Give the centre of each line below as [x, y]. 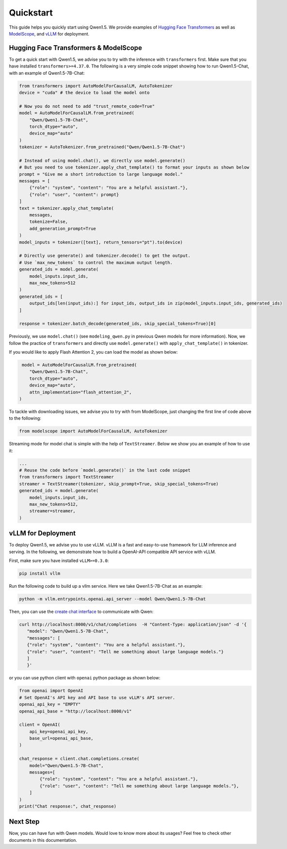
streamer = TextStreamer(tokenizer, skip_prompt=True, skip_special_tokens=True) [119, 484]
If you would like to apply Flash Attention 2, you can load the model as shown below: [93, 352]
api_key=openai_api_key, [59, 731]
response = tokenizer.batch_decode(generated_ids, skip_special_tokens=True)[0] [118, 324]
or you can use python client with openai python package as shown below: [85, 678]
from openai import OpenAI [51, 691]
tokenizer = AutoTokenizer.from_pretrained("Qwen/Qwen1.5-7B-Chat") [102, 147]
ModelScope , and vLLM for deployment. [49, 34]
